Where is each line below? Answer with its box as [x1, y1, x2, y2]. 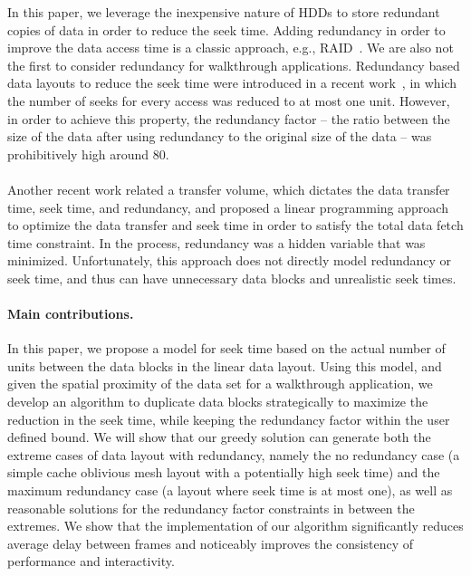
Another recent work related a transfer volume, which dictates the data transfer [7, 179, 450, 198]
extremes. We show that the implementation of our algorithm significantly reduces [7, 516, 464, 535]
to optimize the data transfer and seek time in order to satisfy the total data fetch [7, 216, 464, 235]
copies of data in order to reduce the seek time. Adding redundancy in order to [7, 20, 446, 39]
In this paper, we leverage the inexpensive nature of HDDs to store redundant [7, 3, 440, 21]
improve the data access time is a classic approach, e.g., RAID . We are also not [7, 38, 454, 57]
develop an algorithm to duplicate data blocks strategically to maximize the [7, 392, 428, 411]
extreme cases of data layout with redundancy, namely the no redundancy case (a [7, 445, 460, 464]
